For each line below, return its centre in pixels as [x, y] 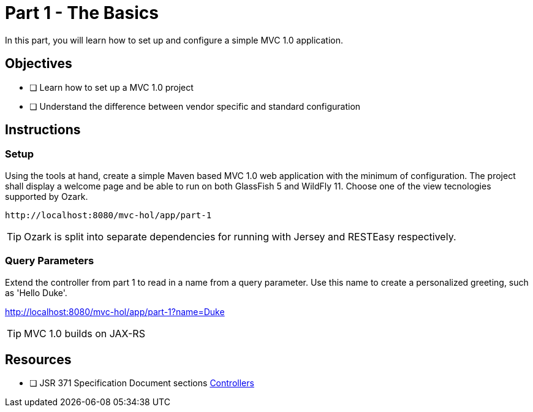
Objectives [39, 64]
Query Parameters [50, 261]
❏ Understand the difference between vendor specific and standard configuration [195, 106]
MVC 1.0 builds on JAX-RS [85, 333]
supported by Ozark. [47, 196]
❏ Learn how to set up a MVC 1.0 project [112, 87]
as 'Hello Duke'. [36, 292]
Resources [38, 359]
